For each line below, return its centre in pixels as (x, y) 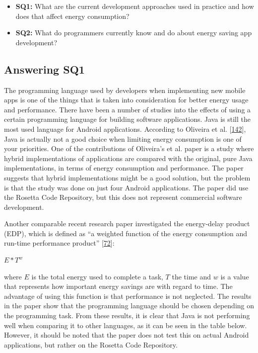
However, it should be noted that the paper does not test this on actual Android (127, 335)
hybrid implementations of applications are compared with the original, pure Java (128, 158)
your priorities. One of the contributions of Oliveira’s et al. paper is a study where (129, 148)
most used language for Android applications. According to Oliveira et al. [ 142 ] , (125, 129)
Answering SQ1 (44, 69)
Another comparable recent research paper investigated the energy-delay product (127, 223)
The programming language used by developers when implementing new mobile (125, 90)
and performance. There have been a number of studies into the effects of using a (128, 109)
